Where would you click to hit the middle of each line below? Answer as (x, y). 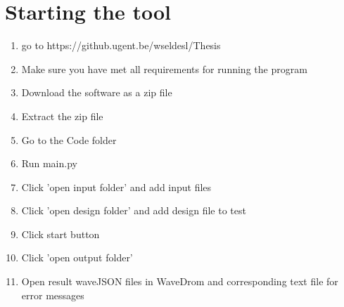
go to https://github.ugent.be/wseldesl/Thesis (121, 45)
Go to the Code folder (69, 139)
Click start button (60, 234)
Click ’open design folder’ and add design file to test (134, 210)
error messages (53, 295)
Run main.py (49, 163)
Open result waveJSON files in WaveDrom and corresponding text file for (180, 281)
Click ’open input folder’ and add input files (116, 187)
